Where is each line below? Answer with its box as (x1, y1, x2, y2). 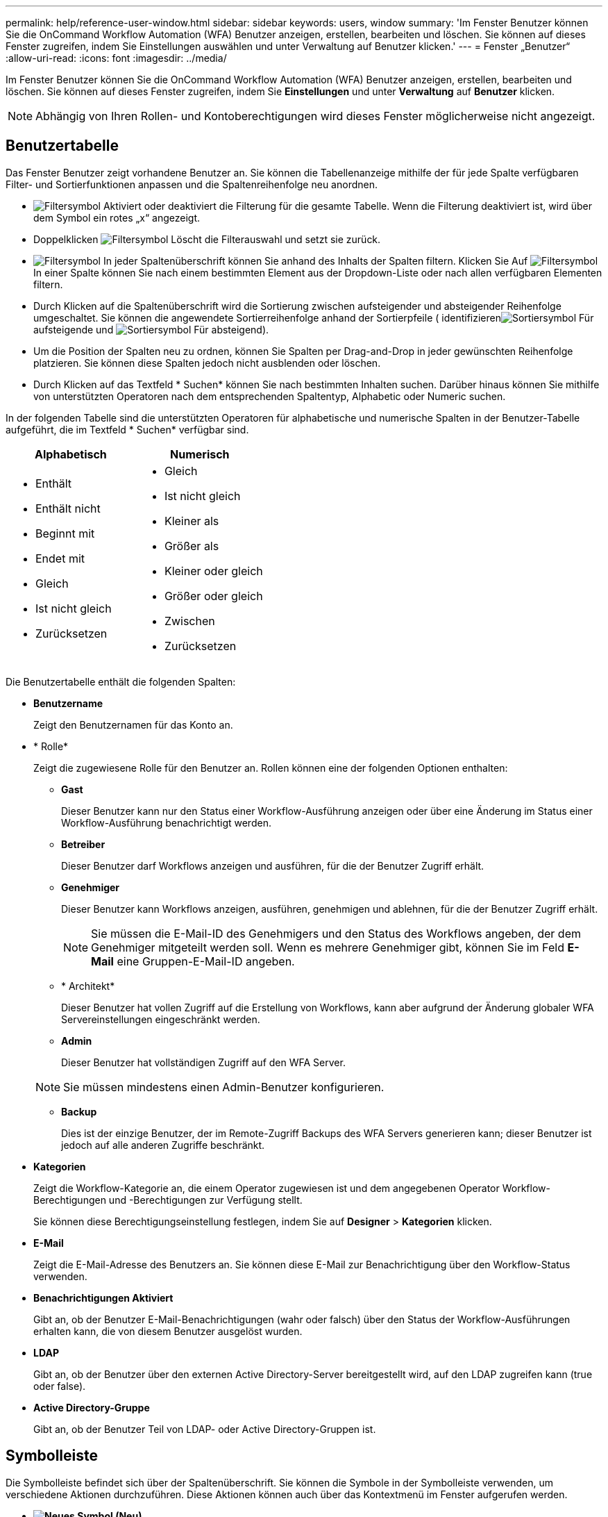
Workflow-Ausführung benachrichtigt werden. (61, 816, 271, 829)
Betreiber (61, 838, 105, 850)
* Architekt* (61, 979, 115, 992)
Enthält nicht (35, 501, 101, 515)
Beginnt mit (35, 526, 95, 540)
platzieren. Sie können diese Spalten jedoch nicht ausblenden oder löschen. (33, 356, 381, 369)
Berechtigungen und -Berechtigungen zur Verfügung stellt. (33, 1193, 303, 1206)
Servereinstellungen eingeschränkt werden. (61, 1013, 260, 1025)
